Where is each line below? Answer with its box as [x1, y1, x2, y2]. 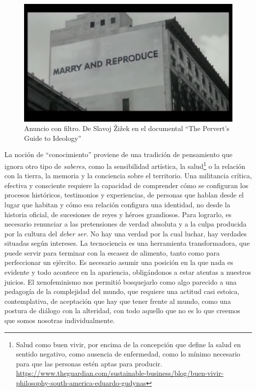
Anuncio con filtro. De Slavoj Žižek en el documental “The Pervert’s [24, 123, 229, 133]
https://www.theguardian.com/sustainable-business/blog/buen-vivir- [16, 368, 224, 378]
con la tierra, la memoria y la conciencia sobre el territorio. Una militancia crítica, [4, 170, 252, 181]
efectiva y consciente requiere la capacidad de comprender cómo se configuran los [4, 180, 249, 190]
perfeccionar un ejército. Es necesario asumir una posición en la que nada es [4, 257, 233, 267]
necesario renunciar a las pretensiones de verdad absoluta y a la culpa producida [4, 219, 247, 229]
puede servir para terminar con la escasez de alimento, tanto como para [4, 247, 220, 258]
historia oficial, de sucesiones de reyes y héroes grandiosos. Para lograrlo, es [4, 209, 231, 219]
